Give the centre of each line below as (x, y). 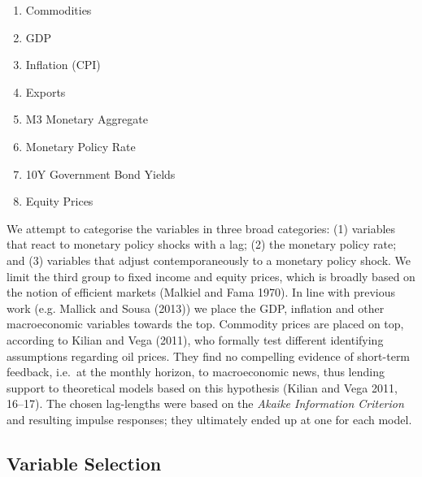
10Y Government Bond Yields (100, 173)
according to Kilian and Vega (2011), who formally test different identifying (195, 339)
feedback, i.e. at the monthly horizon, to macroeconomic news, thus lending (196, 372)
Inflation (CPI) (63, 65)
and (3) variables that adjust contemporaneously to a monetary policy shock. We (209, 260)
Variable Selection (84, 463)
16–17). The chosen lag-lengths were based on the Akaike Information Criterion (205, 403)
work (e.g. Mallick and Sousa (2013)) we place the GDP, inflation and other (196, 308)
